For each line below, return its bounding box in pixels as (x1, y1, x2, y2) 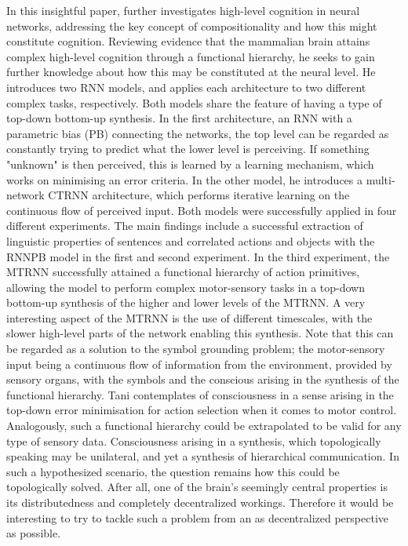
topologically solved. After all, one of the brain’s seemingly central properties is (6, 479, 388, 495)
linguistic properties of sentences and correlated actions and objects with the (6, 232, 375, 249)
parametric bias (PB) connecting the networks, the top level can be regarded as (6, 125, 389, 141)
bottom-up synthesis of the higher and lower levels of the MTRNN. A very (6, 294, 366, 311)
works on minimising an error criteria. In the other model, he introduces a (6, 171, 362, 187)
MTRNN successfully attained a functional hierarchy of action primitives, (6, 264, 360, 280)
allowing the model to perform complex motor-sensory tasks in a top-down (6, 278, 366, 295)
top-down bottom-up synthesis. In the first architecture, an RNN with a (6, 110, 352, 126)
